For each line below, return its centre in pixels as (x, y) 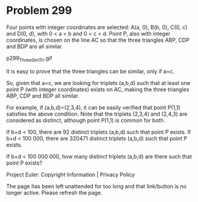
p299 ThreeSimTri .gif (29, 59)
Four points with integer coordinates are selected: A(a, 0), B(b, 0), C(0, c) (97, 27)
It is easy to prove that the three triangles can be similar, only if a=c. (90, 71)
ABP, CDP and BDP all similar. (43, 96)
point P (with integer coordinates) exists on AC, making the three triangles (98, 89)
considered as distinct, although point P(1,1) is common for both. (86, 120)
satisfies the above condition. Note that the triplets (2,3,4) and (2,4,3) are (97, 114)
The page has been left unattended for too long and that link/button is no (96, 186)
